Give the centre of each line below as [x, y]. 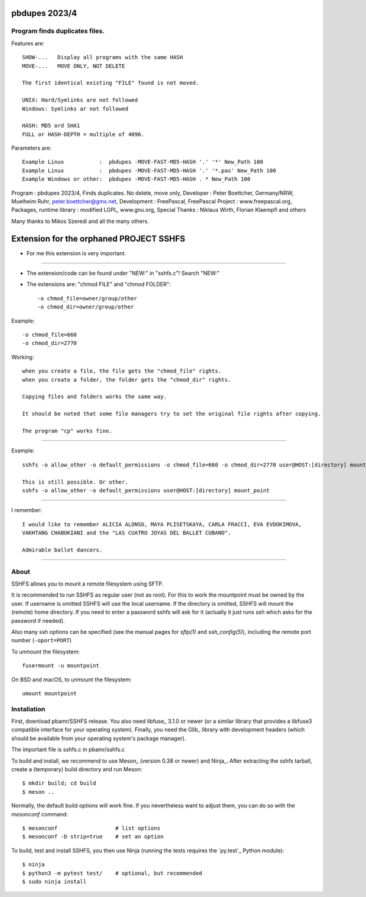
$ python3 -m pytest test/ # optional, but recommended [112, 873]
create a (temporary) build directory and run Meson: [77, 769]
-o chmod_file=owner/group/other [87, 298]
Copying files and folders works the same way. [95, 397]
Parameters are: [31, 148]
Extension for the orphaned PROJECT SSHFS [98, 238]
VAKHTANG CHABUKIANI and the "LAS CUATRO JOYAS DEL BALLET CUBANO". [127, 533]
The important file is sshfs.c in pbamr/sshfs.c [68, 750]
